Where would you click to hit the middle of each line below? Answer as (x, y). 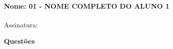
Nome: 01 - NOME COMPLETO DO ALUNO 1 (87, 6)
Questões (19, 41)
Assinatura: (21, 25)
